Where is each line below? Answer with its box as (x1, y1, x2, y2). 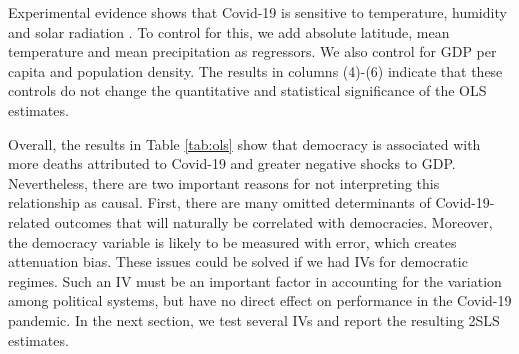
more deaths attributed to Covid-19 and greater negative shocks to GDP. (8, 153, 456, 174)
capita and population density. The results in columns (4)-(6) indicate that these (8, 60, 503, 81)
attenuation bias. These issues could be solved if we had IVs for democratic (8, 251, 468, 272)
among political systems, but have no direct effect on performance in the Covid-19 (8, 290, 512, 311)
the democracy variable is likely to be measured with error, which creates (8, 231, 457, 252)
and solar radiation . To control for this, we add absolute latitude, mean (8, 21, 450, 42)
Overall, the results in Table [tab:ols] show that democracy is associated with (8, 133, 481, 154)
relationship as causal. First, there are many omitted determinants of (8, 192, 431, 213)
